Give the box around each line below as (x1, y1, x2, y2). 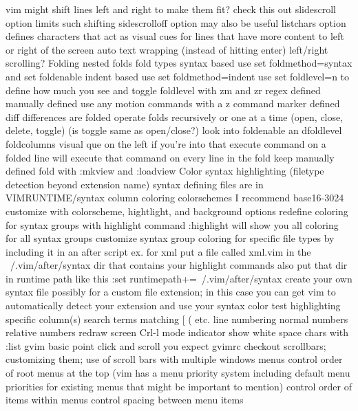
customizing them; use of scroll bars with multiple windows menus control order (6, 352, 343, 366)
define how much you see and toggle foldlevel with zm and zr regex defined (6, 82, 321, 97)
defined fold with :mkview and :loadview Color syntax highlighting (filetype (6, 164, 324, 178)
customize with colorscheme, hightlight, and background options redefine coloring (6, 203, 348, 218)
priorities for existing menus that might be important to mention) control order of (6, 379, 352, 393)
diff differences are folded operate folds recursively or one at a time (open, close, (6, 109, 344, 124)
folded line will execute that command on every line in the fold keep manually (6, 150, 335, 164)
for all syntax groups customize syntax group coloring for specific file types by (6, 231, 335, 245)
